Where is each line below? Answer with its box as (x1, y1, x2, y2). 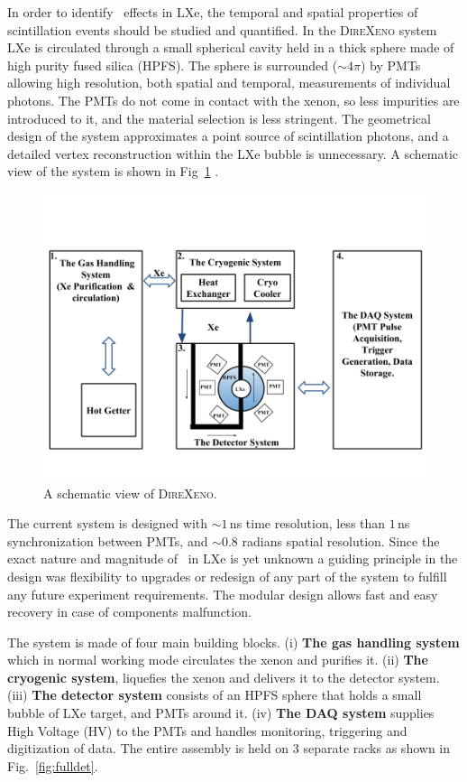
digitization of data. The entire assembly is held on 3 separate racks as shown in (7, 739, 451, 758)
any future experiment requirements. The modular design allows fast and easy (7, 584, 438, 603)
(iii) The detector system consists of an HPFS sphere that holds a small (7, 685, 422, 704)
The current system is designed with (7, 514, 208, 533)
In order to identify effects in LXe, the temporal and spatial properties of (7, 3, 418, 21)
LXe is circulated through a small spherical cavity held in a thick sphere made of (7, 38, 454, 57)
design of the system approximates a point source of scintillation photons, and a (7, 126, 449, 145)
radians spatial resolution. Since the (242, 531, 440, 550)
